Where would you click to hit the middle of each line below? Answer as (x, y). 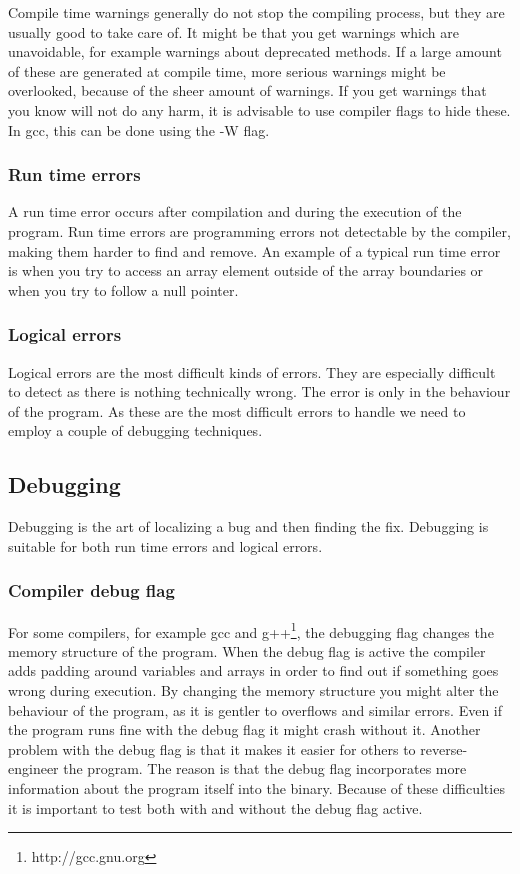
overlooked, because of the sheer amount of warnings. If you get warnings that (247, 90)
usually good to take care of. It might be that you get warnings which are (233, 31)
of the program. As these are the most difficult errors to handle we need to (237, 410)
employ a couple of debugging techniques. (135, 430)
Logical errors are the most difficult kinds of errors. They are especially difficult (252, 371)
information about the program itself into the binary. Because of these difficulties (256, 787)
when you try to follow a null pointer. (123, 289)
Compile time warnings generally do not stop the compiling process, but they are (256, 12)
